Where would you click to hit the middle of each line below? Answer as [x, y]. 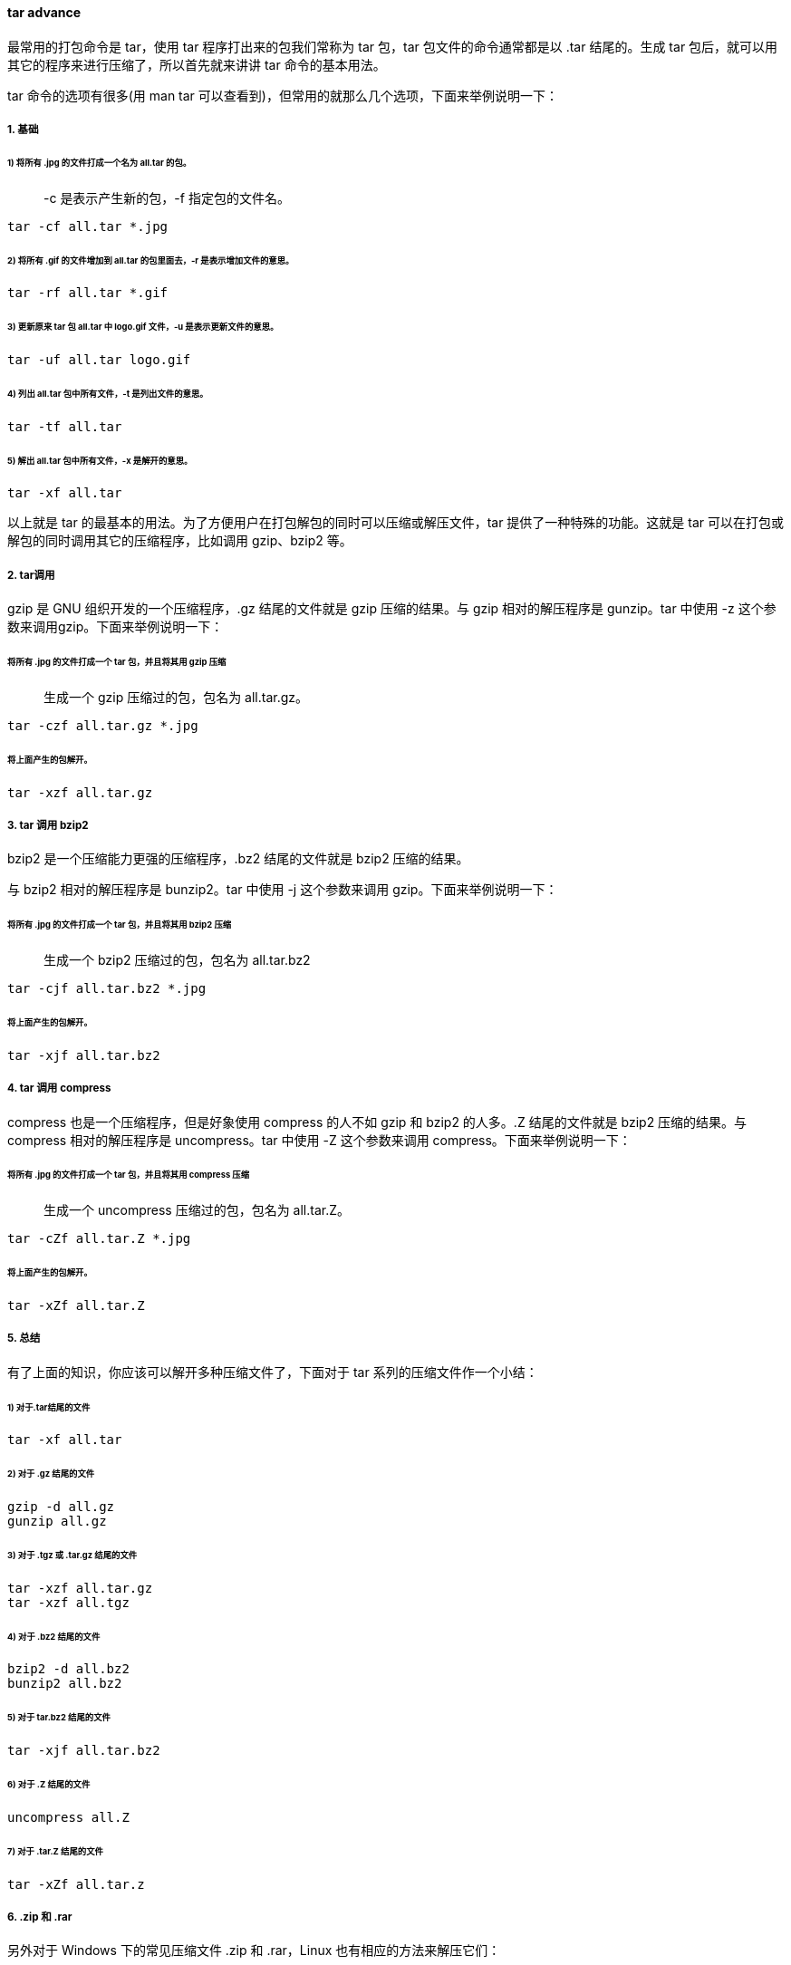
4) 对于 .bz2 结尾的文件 [54, 1636]
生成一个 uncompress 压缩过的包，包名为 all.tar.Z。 [197, 1210]
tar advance [44, 12]
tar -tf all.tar [65, 426]
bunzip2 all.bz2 [65, 1684]
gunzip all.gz [57, 1522]
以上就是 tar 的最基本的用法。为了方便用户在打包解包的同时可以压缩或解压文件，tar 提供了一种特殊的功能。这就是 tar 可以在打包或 [396, 523]
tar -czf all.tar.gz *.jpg [103, 725]
